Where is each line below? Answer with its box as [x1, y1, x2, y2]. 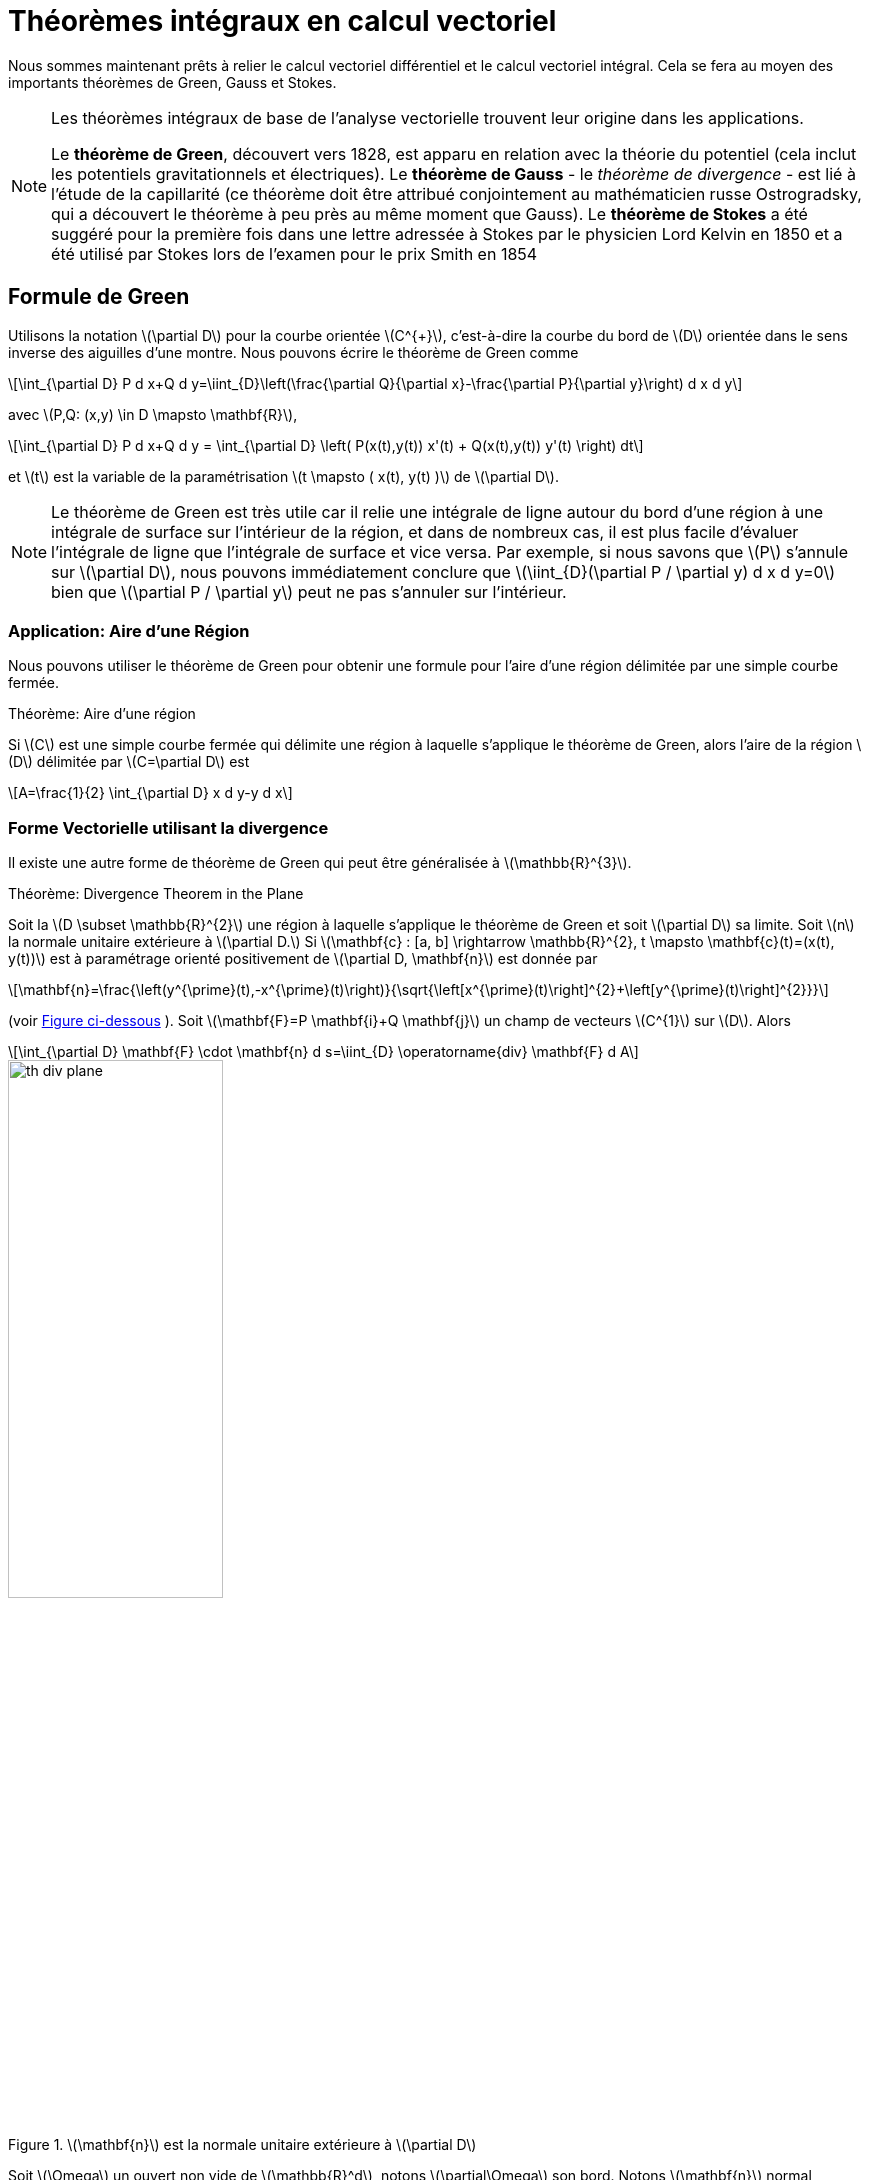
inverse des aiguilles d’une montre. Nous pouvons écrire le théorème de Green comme [8, 343, 579, 361]
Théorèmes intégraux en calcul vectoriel [8, 4, 557, 38]
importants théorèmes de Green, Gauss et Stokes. [8, 73, 337, 91]
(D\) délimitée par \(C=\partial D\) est [8, 753, 250, 771]
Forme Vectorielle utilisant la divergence [8, 817, 329, 838]
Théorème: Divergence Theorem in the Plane [8, 885, 304, 903]
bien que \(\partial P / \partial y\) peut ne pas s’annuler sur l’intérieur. [51, 581, 567, 602]
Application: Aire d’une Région [8, 620, 250, 641]
